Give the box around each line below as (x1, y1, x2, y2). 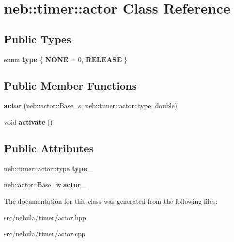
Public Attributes (4, 140, 94, 155)
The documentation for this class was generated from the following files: (4, 195, 218, 206)
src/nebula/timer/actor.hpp (4, 212, 86, 222)
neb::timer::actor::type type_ (4, 163, 93, 173)
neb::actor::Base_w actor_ (4, 179, 87, 190)
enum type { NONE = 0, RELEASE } (4, 54, 128, 64)
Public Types (4, 31, 72, 46)
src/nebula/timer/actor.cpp (4, 228, 86, 239)
